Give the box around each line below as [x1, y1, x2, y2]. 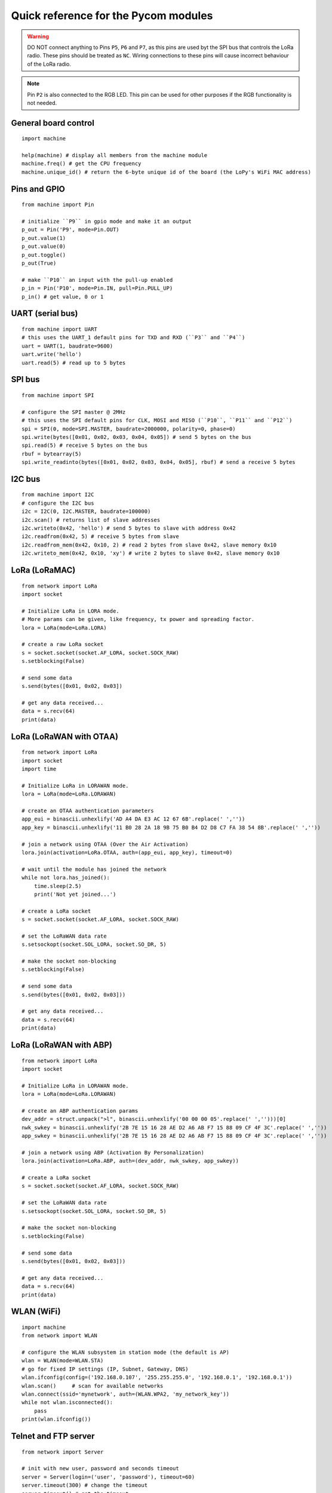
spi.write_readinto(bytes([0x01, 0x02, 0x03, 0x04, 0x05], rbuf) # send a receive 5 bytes [21, 459, 296, 466]
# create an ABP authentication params [21, 1107, 139, 1114]
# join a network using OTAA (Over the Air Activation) [21, 841, 189, 847]
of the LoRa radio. [27, 60, 72, 67]
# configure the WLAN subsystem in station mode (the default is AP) [21, 1349, 230, 1356]
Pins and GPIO [11, 184, 66, 194]
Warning [27, 33, 49, 40]
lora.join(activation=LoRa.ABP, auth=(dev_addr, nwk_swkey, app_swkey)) [21, 1157, 239, 1165]
